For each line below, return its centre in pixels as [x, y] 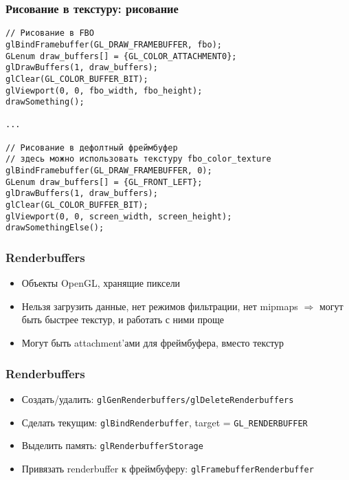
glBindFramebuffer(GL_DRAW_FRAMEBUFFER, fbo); [114, 44]
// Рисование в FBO [50, 33]
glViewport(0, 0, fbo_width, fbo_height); [104, 90]
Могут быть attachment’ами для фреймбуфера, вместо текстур [153, 343]
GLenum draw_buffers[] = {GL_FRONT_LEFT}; [104, 182]
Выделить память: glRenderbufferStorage [112, 445]
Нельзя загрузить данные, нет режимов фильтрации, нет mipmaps [160, 306]
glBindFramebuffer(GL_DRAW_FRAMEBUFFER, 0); [109, 171]
